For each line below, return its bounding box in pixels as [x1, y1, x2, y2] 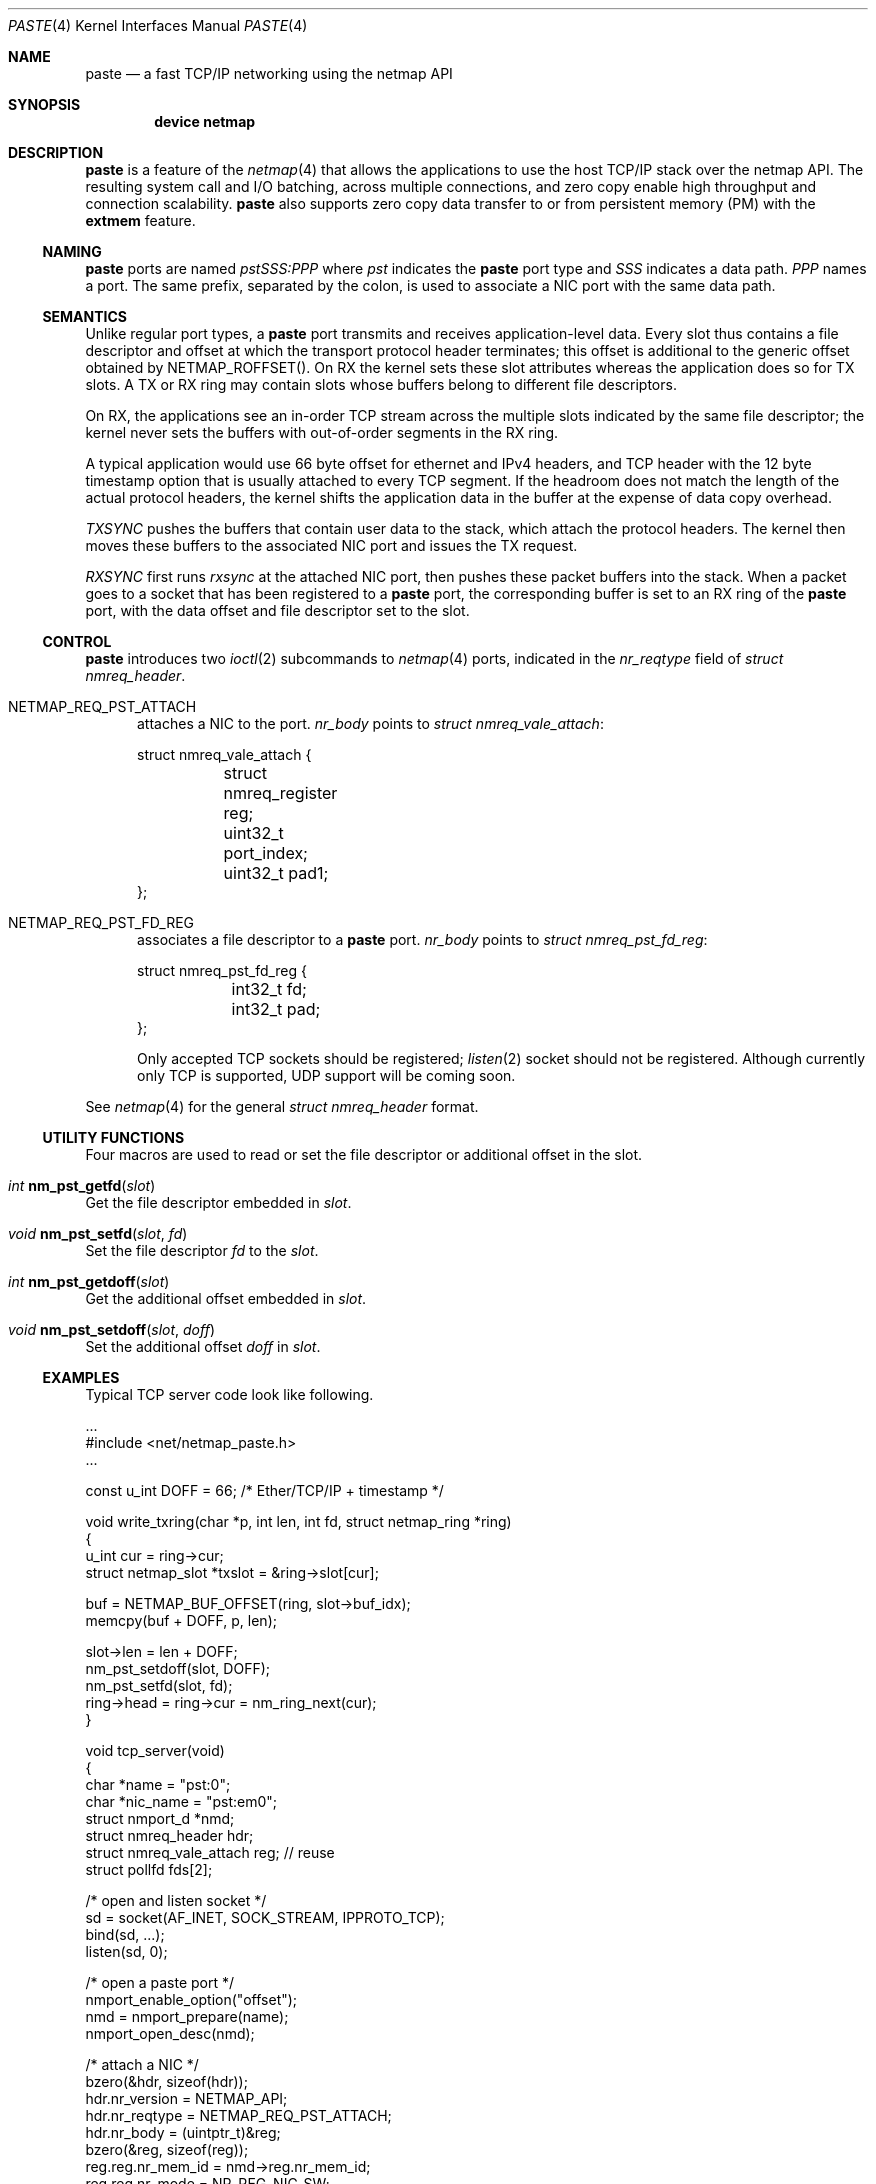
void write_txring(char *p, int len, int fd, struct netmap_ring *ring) [85, 1513, 512, 1530]
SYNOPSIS [8, 96, 81, 113]
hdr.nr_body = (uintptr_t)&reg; [85, 2124, 281, 2141]
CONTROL [42, 633, 112, 650]
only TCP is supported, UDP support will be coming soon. [137, 1067, 516, 1084]
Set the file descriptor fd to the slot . [85, 1242, 319, 1259]
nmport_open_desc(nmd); [85, 2025, 255, 2042]
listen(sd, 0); [85, 1943, 168, 1960]
